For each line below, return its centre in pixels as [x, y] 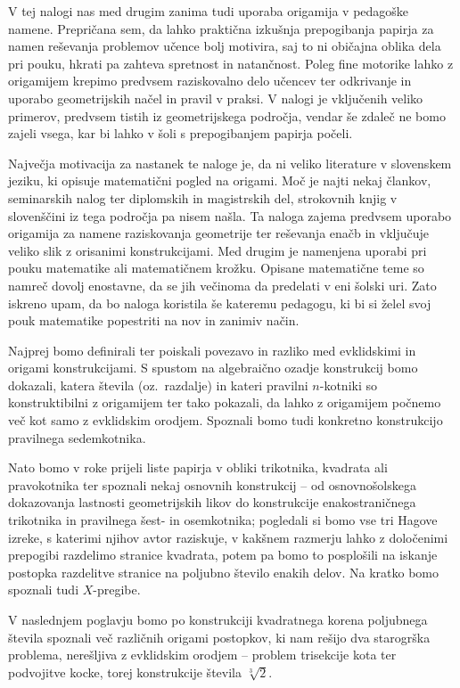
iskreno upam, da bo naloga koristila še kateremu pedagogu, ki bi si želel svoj [220, 303]
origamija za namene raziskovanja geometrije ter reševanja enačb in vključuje [219, 233]
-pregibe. [117, 590]
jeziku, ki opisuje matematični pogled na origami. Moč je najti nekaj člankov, [220, 180]
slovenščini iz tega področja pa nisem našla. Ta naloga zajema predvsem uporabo [230, 215]
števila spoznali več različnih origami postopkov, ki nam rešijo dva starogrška [219, 637]
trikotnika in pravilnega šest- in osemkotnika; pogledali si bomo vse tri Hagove [223, 520]
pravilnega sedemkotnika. [77, 437]
